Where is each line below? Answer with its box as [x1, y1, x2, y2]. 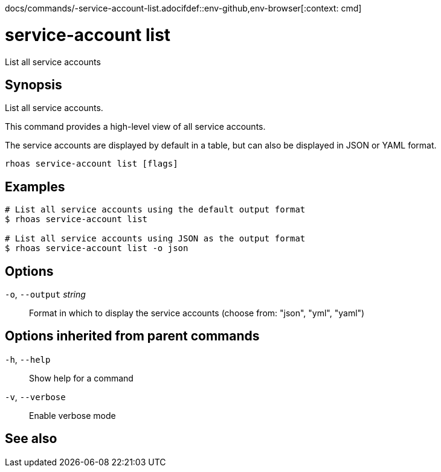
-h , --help [5, 354, 51, 365]
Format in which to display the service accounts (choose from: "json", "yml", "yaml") [29, 308, 365, 319]
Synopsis [5, 77, 62, 92]
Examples [5, 179, 65, 194]
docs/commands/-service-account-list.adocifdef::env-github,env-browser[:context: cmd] [5, 3, 362, 13]
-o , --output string [5, 289, 86, 300]
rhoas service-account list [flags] [5, 159, 178, 169]
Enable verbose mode [29, 410, 116, 421]
